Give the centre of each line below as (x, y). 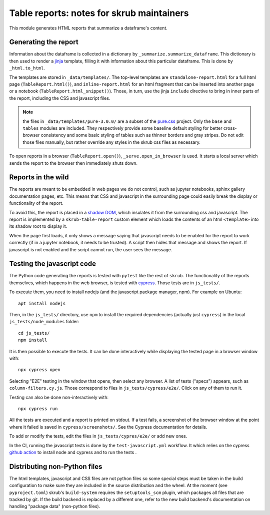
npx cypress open (39, 370)
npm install (33, 340)
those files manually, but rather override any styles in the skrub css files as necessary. (112, 142)
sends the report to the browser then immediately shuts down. (73, 163)
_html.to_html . (27, 68)
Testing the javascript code (53, 264)
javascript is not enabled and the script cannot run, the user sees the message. (91, 249)
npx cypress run (38, 409)
